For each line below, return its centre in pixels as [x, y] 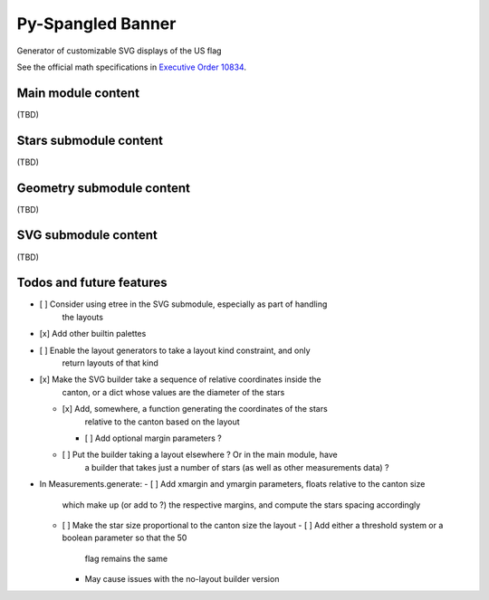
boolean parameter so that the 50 [125, 538]
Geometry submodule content [103, 188]
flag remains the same [126, 558]
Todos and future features [92, 283]
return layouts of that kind [110, 363]
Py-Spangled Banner [96, 24]
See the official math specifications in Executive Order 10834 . [131, 67]
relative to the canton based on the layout [162, 422]
